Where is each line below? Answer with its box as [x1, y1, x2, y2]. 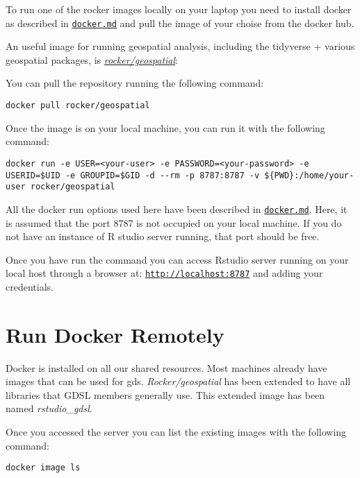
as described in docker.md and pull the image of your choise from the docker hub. [6, 15, 354, 30]
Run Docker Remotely [6, 320, 224, 348]
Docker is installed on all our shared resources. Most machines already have [6, 360, 327, 375]
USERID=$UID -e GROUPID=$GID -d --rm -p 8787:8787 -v [6, 170, 260, 180]
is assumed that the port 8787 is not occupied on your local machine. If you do [6, 215, 342, 230]
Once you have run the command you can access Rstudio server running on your [6, 252, 349, 266]
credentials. [6, 279, 54, 293]
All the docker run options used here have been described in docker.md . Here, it [6, 201, 347, 216]
